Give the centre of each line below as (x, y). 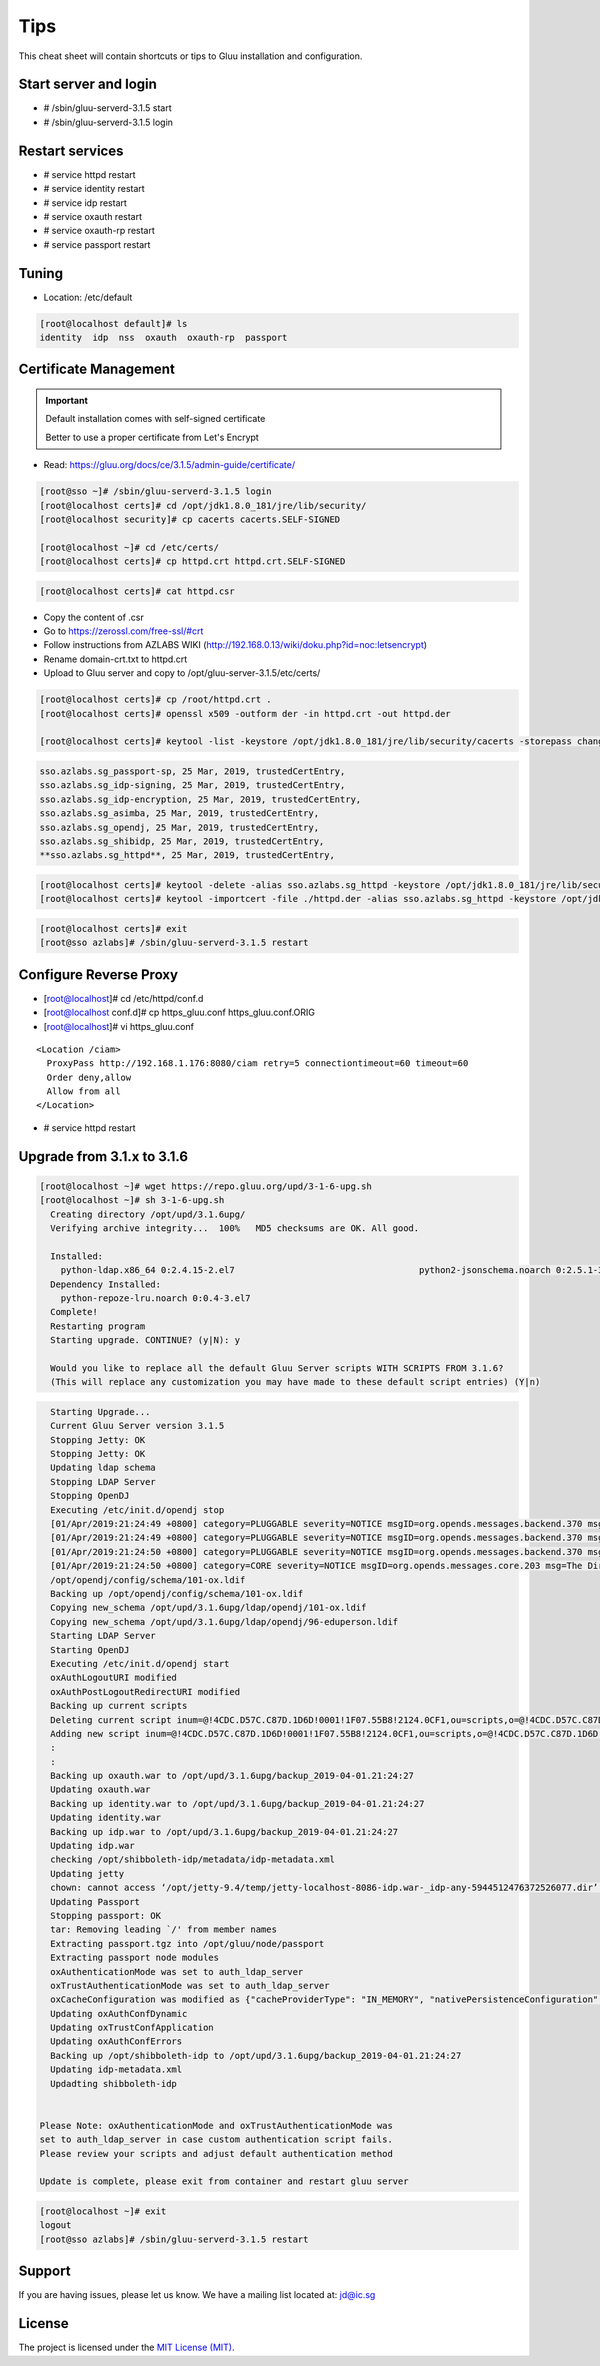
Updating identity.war (106, 1818)
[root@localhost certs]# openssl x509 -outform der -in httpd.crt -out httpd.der (245, 713)
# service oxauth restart (93, 216)
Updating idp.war (92, 1846)
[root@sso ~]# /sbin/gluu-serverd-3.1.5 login (155, 491)
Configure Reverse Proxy (98, 974)
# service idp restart (85, 202)
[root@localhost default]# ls (113, 323)
